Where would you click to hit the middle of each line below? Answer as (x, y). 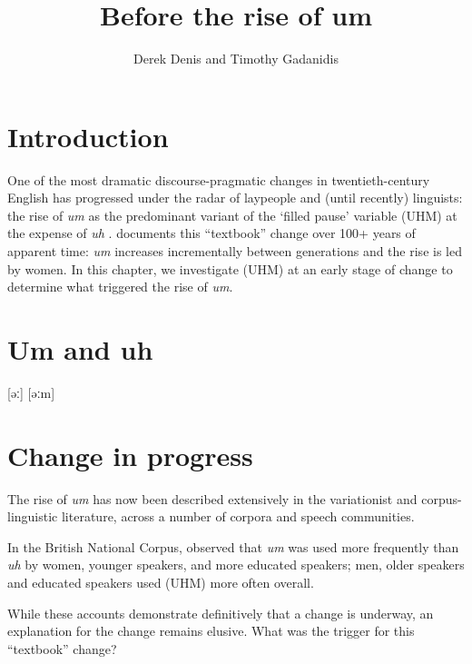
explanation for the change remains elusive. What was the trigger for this (211, 631)
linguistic (33, 516)
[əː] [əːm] (31, 392)
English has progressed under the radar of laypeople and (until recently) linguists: (235, 198)
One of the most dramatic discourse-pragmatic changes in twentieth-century (219, 179)
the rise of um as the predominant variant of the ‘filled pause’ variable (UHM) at (232, 215)
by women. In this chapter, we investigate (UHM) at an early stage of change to (230, 268)
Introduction (88, 136)
